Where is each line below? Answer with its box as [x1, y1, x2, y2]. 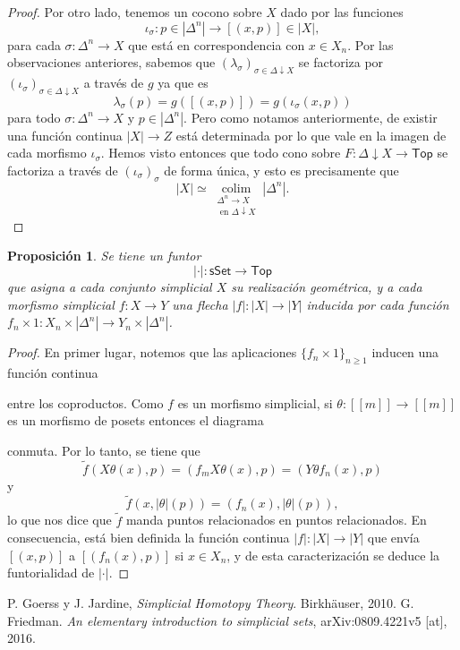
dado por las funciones [280, 3, 404, 21]
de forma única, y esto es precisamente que [164, 160, 399, 179]
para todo [7, 107, 61, 126]
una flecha [172, 295, 228, 313]
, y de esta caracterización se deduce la [226, 545, 440, 564]
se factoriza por [298, 53, 384, 72]
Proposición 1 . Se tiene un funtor [7, 246, 201, 265]
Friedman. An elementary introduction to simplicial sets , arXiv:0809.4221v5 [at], [7, 611, 447, 629]
